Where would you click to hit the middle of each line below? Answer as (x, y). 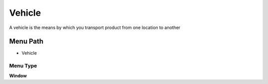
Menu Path (26, 42)
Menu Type (23, 66)
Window (18, 76)
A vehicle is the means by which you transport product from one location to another (95, 28)
